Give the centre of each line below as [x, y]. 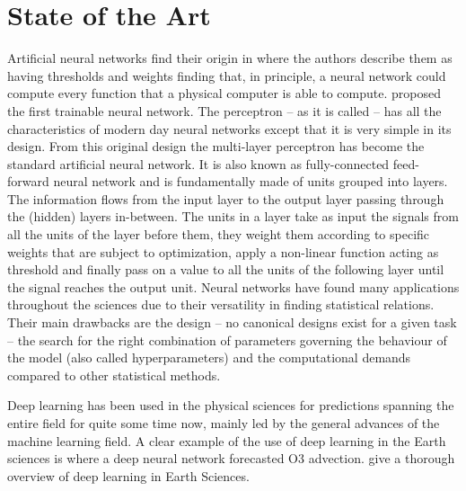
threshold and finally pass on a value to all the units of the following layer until [226, 269]
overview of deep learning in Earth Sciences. [128, 475]
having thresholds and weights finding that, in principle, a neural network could [227, 75]
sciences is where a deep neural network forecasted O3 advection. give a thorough [231, 458]
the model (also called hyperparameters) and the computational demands [209, 357]
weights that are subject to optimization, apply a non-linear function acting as [223, 251]
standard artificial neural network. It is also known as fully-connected [198, 163]
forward [28, 181]
